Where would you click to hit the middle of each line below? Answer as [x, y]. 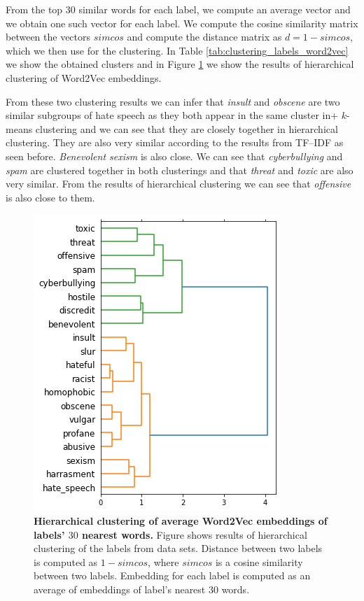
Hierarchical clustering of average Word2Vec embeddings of [181, 520]
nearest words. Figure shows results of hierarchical [195, 534]
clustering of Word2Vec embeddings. [84, 77]
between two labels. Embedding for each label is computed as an [172, 575]
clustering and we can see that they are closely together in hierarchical [187, 128]
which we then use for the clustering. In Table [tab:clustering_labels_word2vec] [177, 50]
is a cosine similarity [259, 561]
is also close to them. [50, 197]
